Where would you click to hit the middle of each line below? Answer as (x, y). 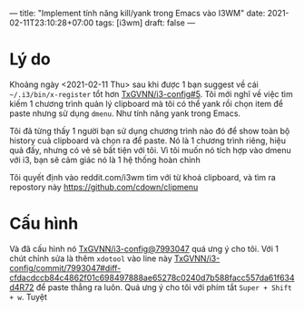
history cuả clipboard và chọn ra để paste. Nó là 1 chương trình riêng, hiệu (147, 141)
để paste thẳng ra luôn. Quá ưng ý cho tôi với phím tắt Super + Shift (164, 287)
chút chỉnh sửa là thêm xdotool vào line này (91, 258)
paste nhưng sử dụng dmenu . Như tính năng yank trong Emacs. (125, 113)
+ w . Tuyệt (29, 296)
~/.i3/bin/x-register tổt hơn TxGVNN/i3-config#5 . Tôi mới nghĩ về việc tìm (151, 93)
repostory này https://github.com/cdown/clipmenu (104, 187)
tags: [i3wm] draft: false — (146, 23)
